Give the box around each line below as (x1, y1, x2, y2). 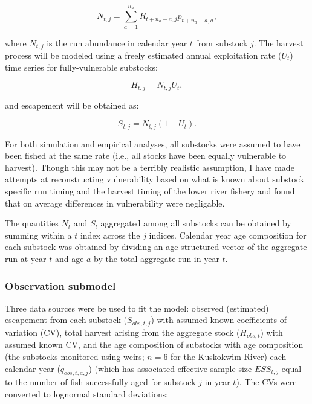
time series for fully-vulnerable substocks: (5, 60, 158, 73)
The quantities (5, 217, 59, 229)
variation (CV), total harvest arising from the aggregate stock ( (5, 325, 240, 338)
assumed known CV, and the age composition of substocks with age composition (5, 338, 304, 351)
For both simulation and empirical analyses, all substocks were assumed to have (5, 137, 301, 150)
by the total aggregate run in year (94, 252, 219, 265)
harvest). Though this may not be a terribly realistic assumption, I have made (5, 161, 294, 173)
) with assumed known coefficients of (151, 313, 287, 326)
